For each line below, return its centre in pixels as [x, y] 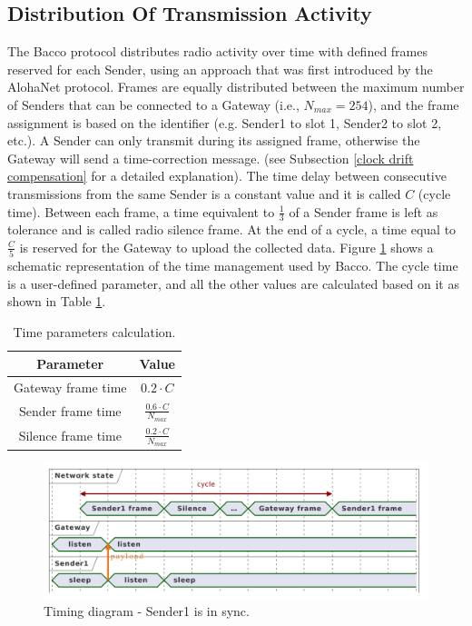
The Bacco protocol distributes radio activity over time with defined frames [217, 51]
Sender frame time [70, 410]
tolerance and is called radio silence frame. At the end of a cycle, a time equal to [232, 229]
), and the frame [413, 104]
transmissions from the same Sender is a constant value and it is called [204, 193]
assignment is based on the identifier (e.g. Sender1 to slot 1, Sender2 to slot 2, [225, 122]
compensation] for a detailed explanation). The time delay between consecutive [227, 176]
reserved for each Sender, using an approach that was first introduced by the [220, 69]
